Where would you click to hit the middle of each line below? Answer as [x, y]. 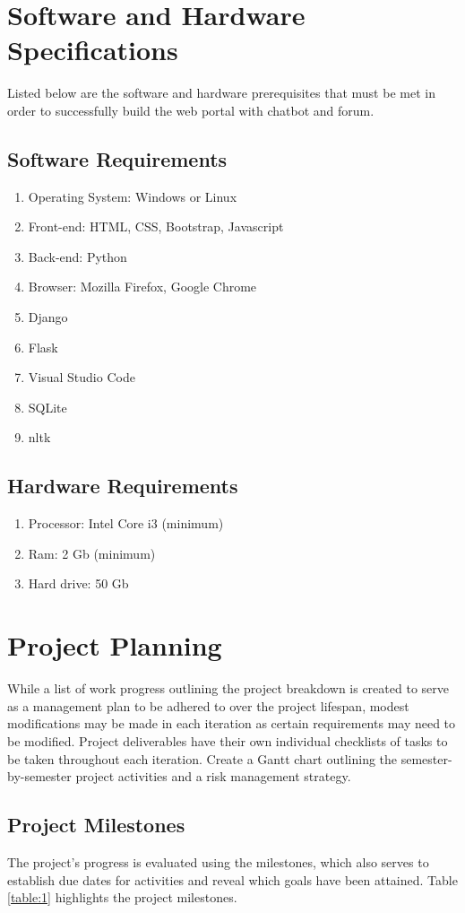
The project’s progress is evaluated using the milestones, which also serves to [218, 861]
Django [48, 317]
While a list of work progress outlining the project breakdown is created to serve [228, 688]
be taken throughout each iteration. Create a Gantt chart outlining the [202, 758]
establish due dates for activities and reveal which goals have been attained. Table [232, 879]
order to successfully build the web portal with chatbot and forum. [191, 110]
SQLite [47, 407]
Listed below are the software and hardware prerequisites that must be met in [221, 93]
